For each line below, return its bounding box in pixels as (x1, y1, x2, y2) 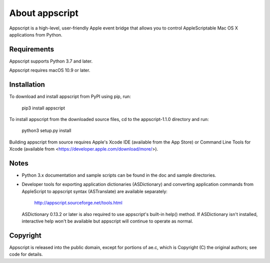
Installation (9, 80, 45, 89)
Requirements (9, 45, 54, 53)
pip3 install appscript (21, 105, 65, 111)
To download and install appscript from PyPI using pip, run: (9, 93, 131, 99)
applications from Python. (9, 31, 62, 37)
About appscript (9, 7, 78, 18)
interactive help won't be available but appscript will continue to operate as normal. (21, 218, 193, 224)
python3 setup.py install (21, 127, 71, 133)
